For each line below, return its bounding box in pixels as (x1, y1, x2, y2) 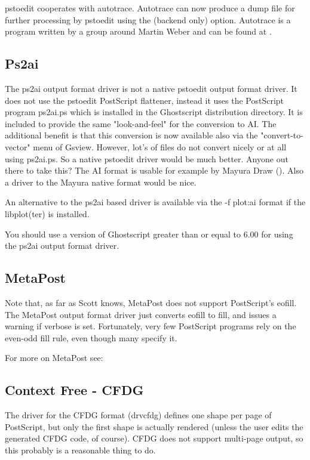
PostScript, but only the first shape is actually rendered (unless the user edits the (5, 420, 303, 433)
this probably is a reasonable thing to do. (5, 443, 156, 456)
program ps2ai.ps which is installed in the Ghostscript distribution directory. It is (5, 106, 303, 118)
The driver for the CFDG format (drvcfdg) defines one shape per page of (5, 409, 272, 421)
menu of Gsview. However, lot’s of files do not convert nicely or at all (33, 140, 287, 153)
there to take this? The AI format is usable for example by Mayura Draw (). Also (5, 164, 303, 177)
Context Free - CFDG (5, 381, 144, 399)
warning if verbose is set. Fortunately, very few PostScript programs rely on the (5, 320, 296, 332)
